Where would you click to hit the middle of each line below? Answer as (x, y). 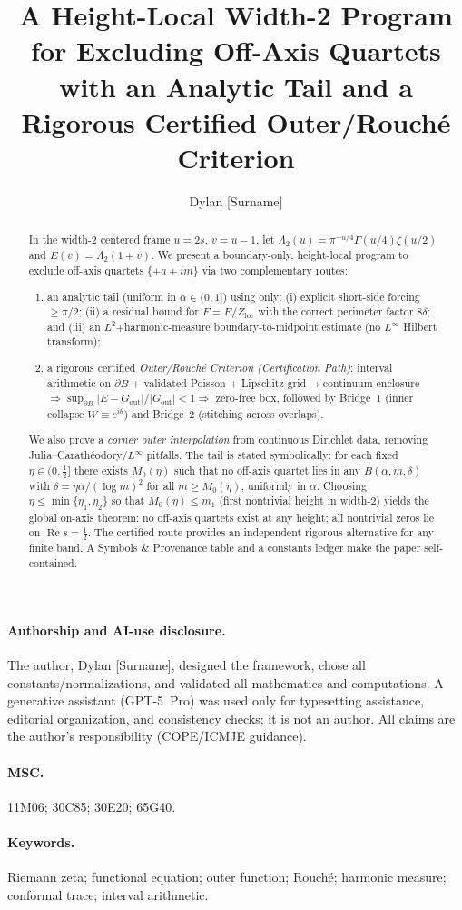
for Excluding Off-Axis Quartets (236, 50)
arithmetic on (79, 382)
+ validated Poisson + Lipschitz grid (219, 382)
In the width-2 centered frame (99, 240)
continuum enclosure (371, 382)
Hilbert (420, 326)
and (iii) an (74, 326)
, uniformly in (274, 485)
